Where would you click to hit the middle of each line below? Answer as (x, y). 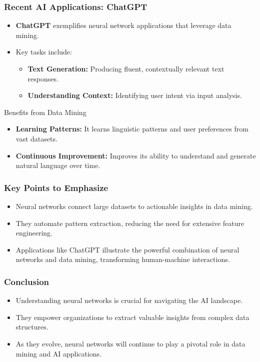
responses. (43, 78)
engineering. (34, 233)
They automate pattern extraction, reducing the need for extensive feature (130, 223)
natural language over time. (58, 165)
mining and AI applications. (59, 353)
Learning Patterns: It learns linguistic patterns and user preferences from (132, 129)
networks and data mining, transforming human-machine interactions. (123, 259)
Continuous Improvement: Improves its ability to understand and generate (136, 155)
